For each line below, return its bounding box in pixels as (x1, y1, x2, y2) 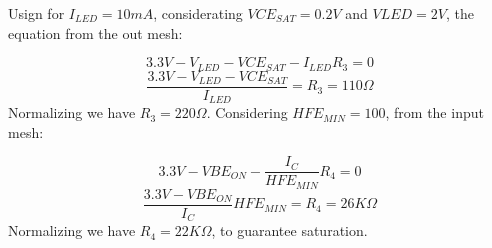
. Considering (206, 102, 288, 123)
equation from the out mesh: (8, 22, 183, 43)
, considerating (153, 3, 243, 23)
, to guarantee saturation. (211, 220, 368, 241)
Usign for (8, 3, 65, 23)
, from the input (385, 102, 484, 123)
